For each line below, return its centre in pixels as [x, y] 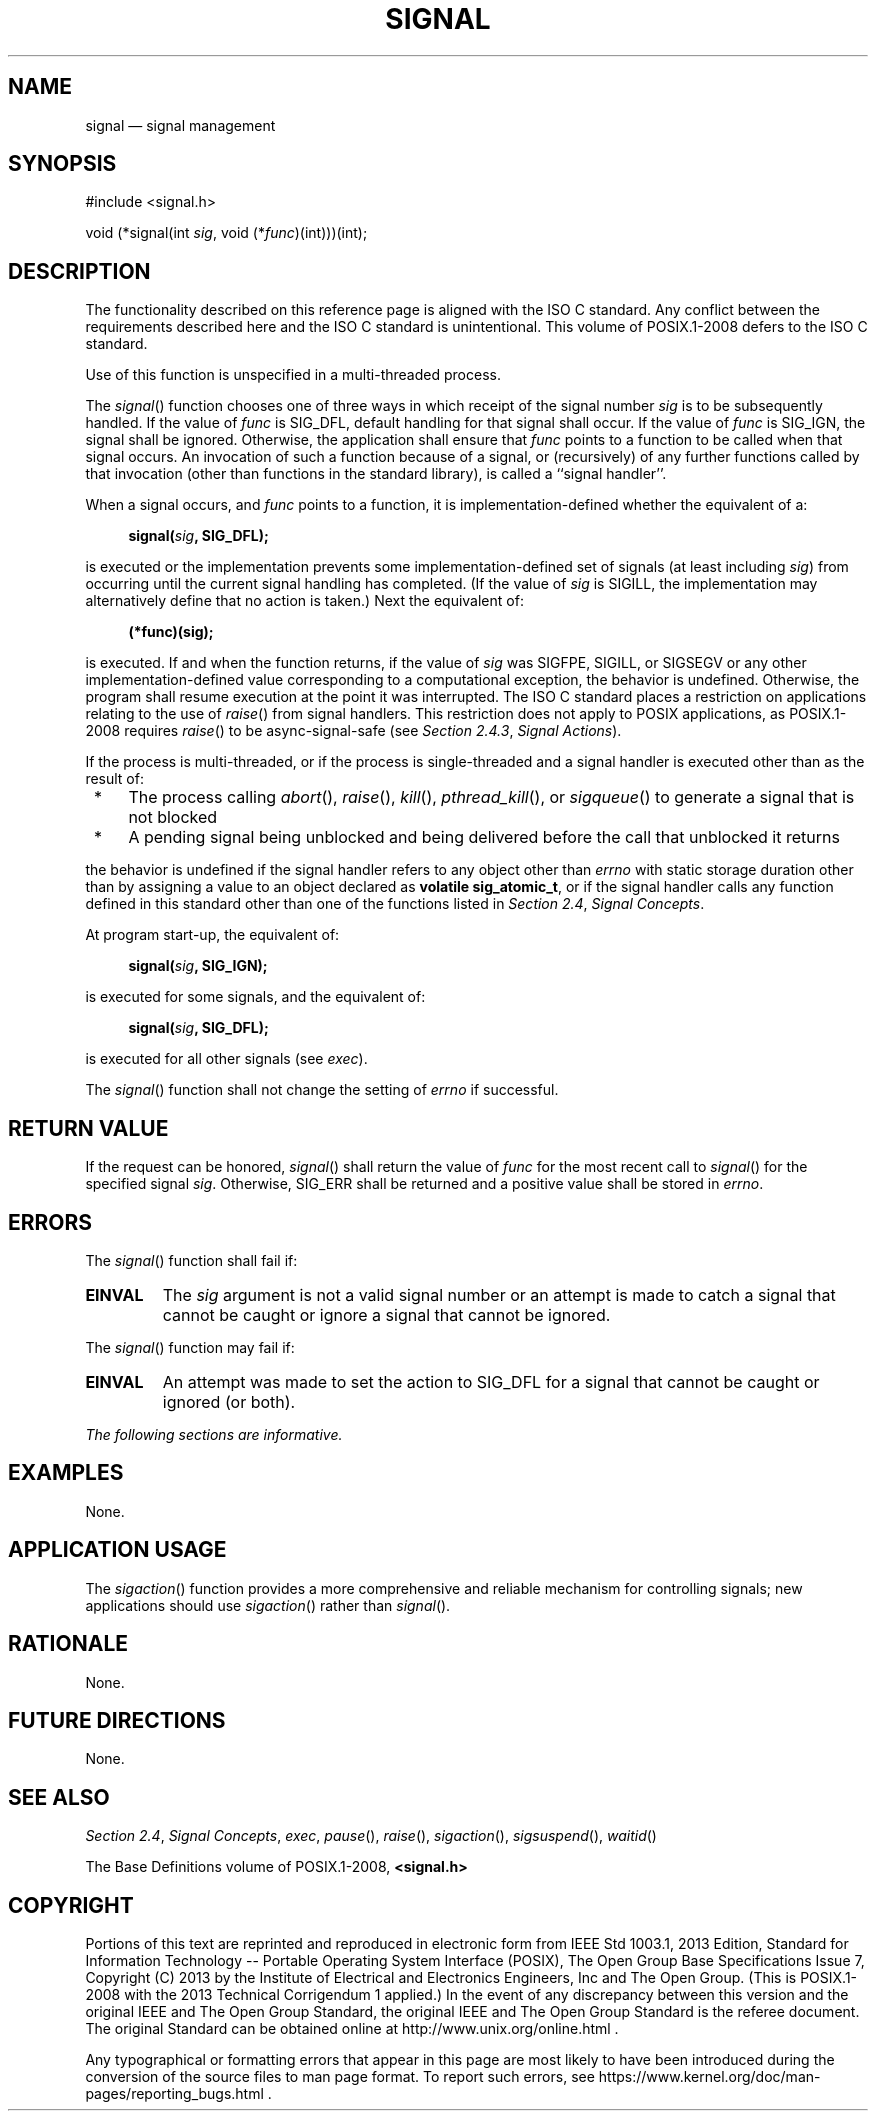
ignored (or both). [229, 1401]
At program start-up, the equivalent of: [212, 935]
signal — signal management [180, 125]
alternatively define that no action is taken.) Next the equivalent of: [304, 601]
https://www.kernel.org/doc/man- [709, 2077]
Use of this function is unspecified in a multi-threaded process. [293, 375]
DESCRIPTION [79, 271]
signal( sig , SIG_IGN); [198, 966]
